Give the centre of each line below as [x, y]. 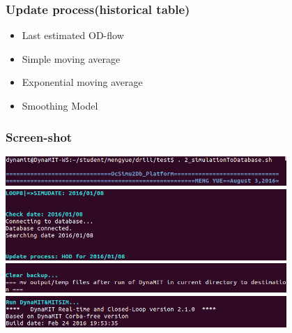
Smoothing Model [60, 105]
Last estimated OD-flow [73, 35]
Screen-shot [39, 136]
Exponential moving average [82, 82]
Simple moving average [71, 58]
